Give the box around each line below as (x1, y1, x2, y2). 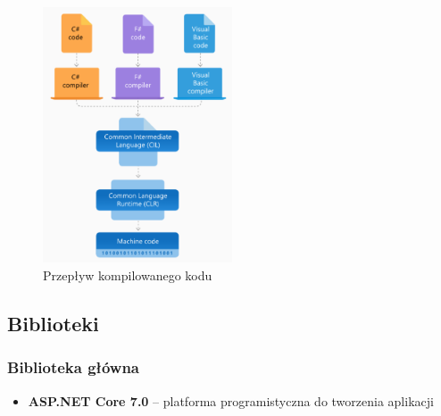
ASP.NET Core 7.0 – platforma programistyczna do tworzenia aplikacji (28, 391, 434, 410)
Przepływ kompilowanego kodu (43, 266, 212, 284)
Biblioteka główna (7, 356, 139, 379)
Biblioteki (7, 309, 99, 337)
